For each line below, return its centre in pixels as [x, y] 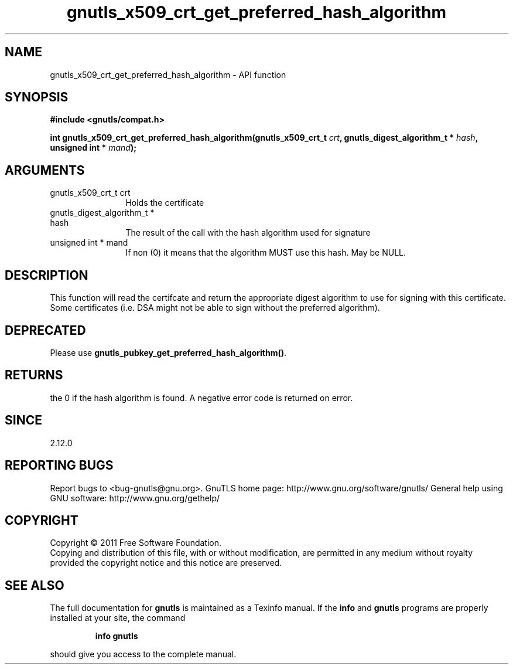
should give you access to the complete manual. [143, 654]
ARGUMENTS [45, 170]
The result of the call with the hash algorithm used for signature [248, 233]
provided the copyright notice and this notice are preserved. [166, 563]
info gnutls [117, 636]
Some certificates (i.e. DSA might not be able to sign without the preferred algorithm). [215, 308]
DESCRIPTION [47, 275]
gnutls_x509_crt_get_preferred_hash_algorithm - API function [168, 74]
